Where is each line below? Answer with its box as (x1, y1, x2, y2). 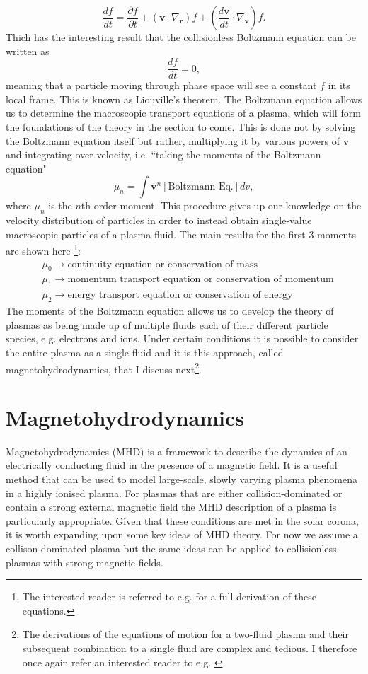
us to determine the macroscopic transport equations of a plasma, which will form (6, 105, 361, 120)
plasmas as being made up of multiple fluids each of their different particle (6, 317, 328, 332)
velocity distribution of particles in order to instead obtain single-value (6, 213, 312, 228)
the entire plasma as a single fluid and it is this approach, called (6, 344, 284, 359)
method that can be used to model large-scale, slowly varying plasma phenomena (6, 472, 357, 487)
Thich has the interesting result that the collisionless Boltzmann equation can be (6, 30, 356, 44)
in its (328, 78, 350, 93)
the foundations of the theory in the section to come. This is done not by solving (6, 120, 356, 134)
